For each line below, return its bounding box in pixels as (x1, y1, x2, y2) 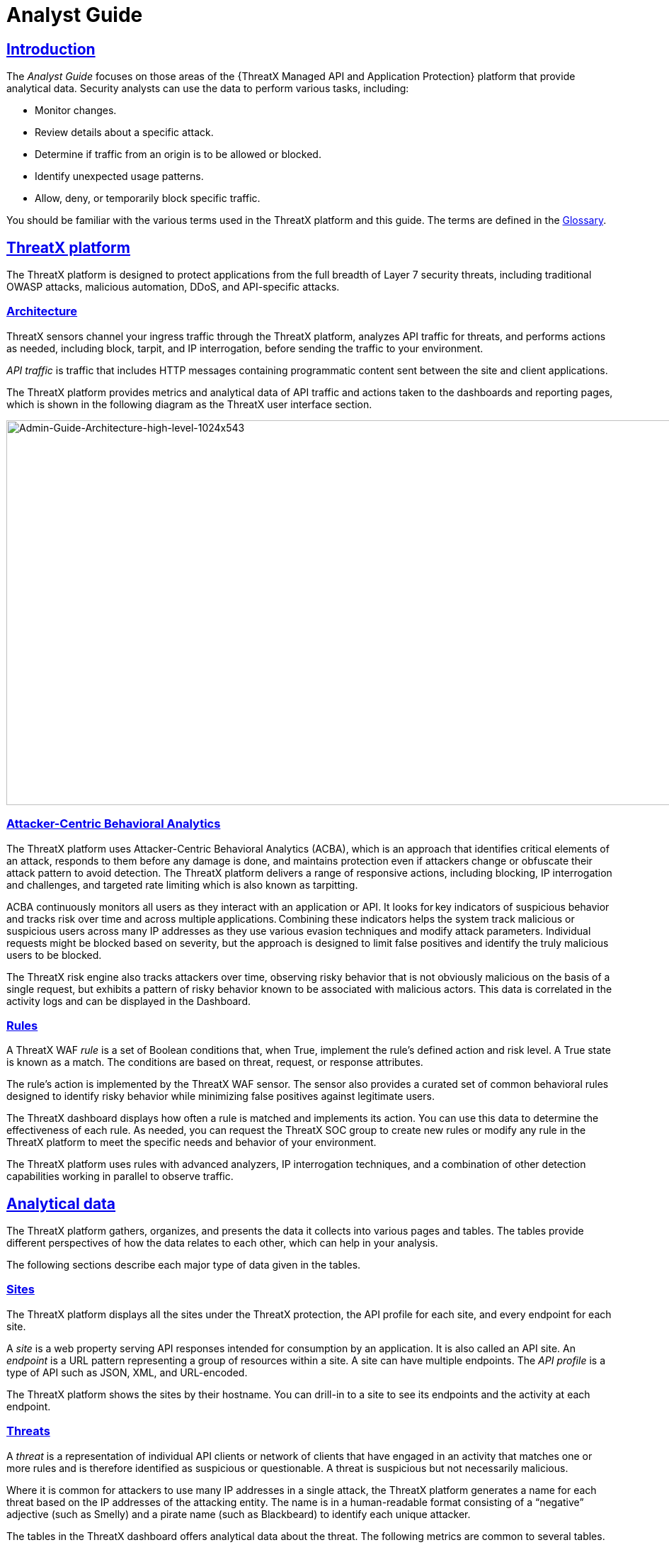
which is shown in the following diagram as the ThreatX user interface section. (6, 398, 372, 410)
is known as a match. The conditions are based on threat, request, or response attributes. (6, 1056, 423, 1069)
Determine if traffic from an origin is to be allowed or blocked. (35, 148, 321, 161)
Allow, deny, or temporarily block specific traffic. (35, 192, 261, 205)
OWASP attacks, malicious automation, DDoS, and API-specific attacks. (6, 281, 340, 293)
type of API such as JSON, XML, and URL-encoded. (6, 1366, 248, 1378)
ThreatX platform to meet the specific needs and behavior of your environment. (6, 1136, 377, 1149)
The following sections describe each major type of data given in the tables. (6, 1259, 361, 1271)
